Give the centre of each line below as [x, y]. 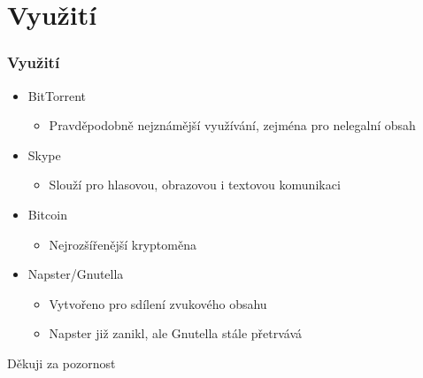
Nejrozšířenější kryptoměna [123, 244]
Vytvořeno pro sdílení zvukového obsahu [158, 303]
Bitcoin [47, 214]
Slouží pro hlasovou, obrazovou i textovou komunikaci [195, 185]
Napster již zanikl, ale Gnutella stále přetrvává [176, 333]
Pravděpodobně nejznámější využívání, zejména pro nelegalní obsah [232, 125]
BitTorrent [57, 95]
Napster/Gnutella [76, 274]
